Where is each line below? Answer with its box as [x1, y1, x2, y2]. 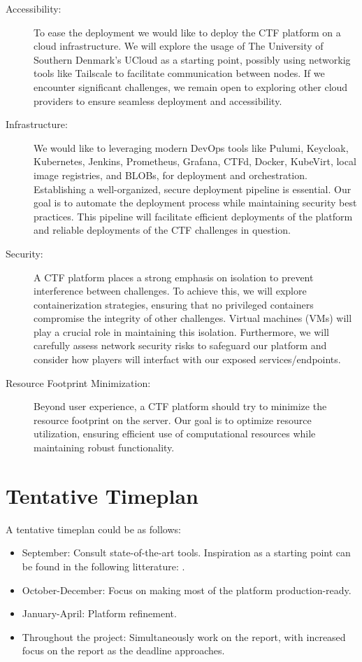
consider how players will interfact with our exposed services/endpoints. [34, 352, 341, 367]
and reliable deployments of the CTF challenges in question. [34, 223, 291, 237]
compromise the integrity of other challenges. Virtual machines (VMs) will [34, 311, 352, 325]
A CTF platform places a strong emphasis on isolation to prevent [34, 269, 314, 284]
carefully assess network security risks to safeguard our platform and [34, 338, 327, 353]
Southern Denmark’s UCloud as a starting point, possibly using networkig [34, 52, 351, 66]
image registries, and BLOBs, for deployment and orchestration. [34, 167, 307, 182]
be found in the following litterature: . [22, 558, 185, 573]
